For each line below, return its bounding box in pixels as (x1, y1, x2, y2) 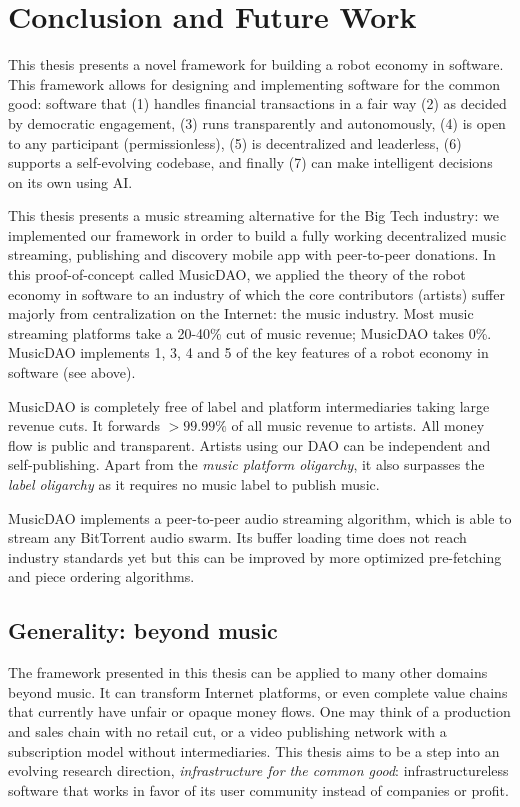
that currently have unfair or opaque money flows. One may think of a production (8, 701, 511, 722)
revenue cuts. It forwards (8, 415, 160, 436)
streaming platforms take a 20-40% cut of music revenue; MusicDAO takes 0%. (8, 322, 492, 343)
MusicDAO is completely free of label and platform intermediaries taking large (8, 395, 490, 416)
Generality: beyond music (8, 615, 278, 646)
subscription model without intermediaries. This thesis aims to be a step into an (8, 740, 500, 761)
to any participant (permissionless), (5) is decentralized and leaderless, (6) (8, 132, 462, 153)
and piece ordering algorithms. (8, 566, 195, 587)
